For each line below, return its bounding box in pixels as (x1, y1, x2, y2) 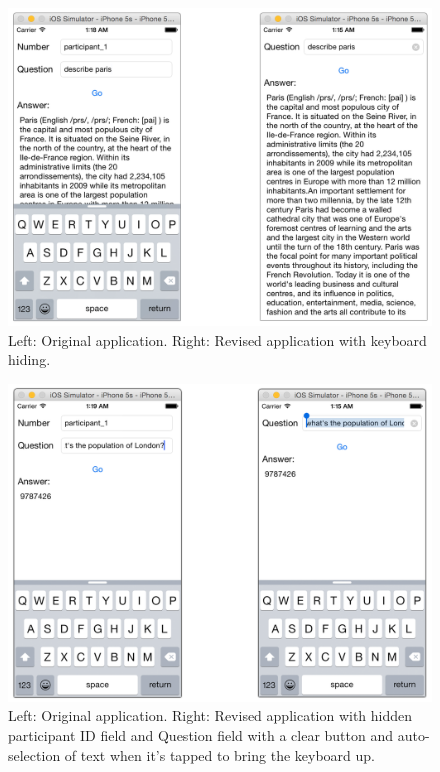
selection (8, 744, 61, 765)
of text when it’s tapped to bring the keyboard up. (64, 744, 375, 765)
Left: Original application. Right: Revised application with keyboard (8, 329, 427, 350)
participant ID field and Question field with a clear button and (8, 724, 394, 745)
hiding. (8, 349, 51, 370)
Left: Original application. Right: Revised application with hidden (8, 705, 413, 726)
